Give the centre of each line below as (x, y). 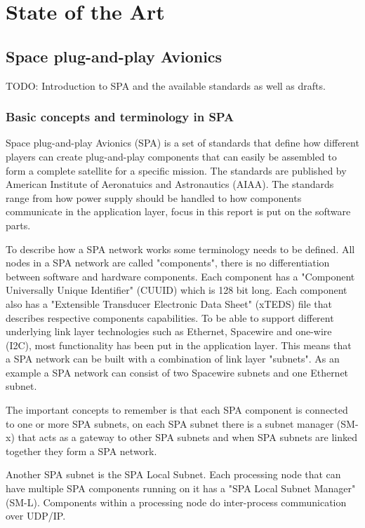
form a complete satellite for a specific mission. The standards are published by (176, 170)
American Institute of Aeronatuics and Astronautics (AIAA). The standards (170, 184)
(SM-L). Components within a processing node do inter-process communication (176, 502)
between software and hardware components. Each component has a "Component (180, 276)
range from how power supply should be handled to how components (154, 197)
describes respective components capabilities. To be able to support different (170, 317)
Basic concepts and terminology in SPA (120, 117)
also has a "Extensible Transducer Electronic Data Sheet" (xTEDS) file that (169, 303)
